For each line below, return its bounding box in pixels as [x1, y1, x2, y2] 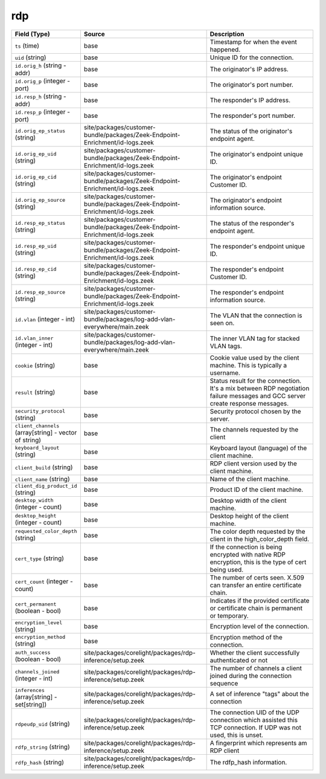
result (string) [14, 387, 56, 396]
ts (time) [14, 41, 39, 50]
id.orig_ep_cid [14, 174, 57, 181]
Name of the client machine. [209, 474, 290, 483]
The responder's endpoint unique [209, 242, 305, 250]
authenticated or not [209, 656, 268, 664]
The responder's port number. [209, 111, 296, 120]
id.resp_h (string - [14, 92, 66, 100]
